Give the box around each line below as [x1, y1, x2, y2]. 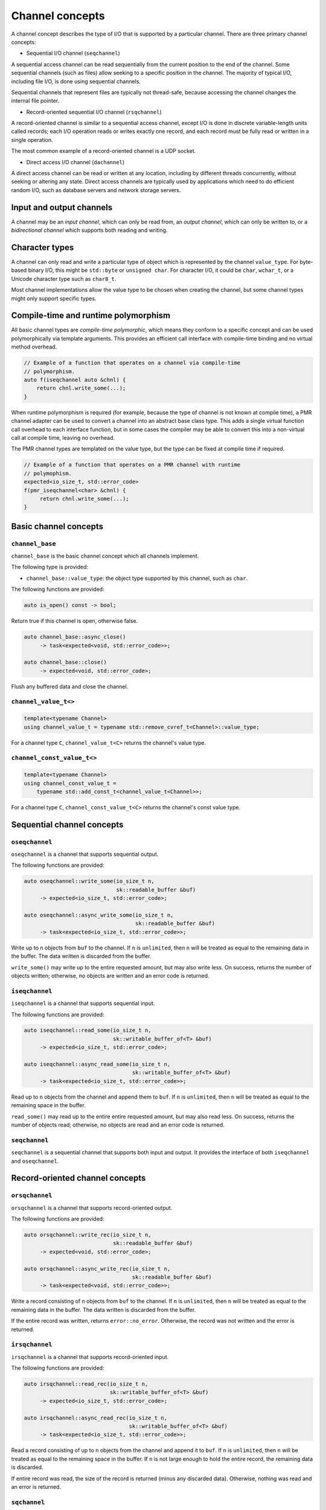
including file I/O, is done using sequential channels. [11, 77, 141, 85]
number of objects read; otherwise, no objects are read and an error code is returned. [11, 1121, 225, 1128]
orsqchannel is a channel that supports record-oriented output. [11, 1204, 173, 1211]
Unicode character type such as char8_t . [11, 275, 117, 282]
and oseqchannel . [11, 1157, 59, 1165]
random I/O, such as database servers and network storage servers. [11, 186, 181, 193]
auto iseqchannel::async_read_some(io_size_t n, [24, 1061, 171, 1068]
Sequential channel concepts [11, 819, 124, 830]
